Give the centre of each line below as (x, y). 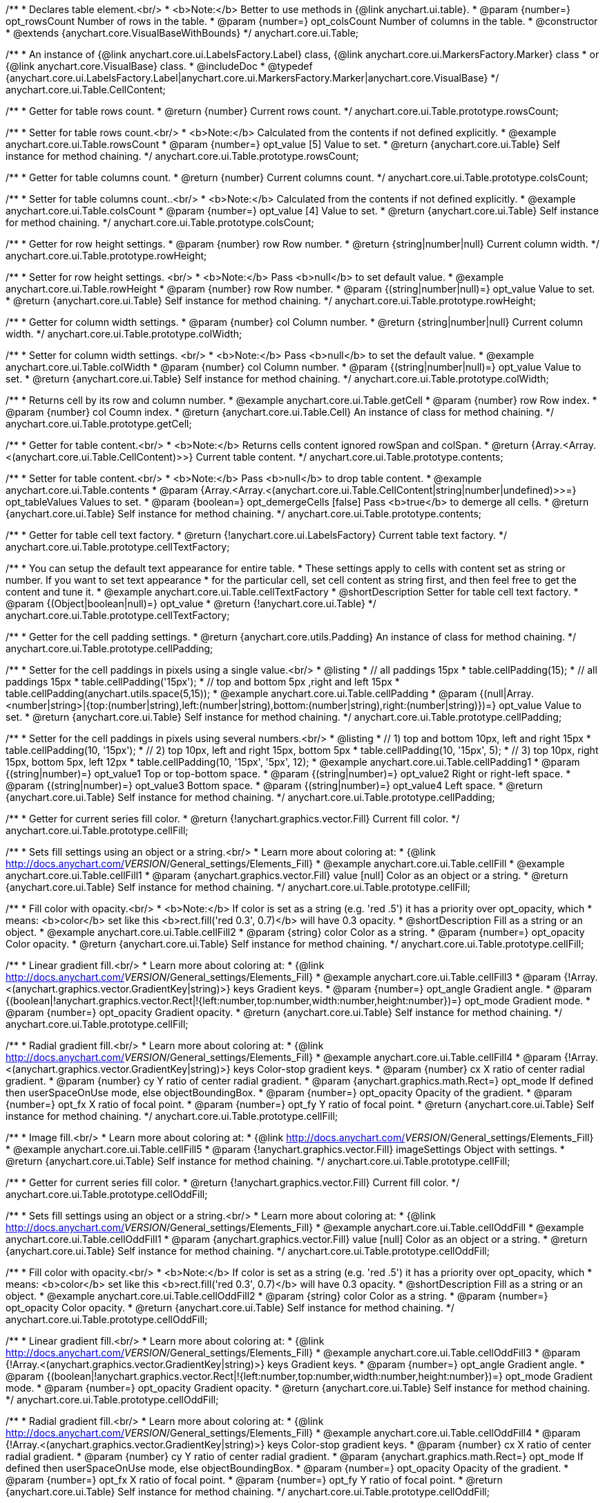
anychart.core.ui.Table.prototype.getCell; (99, 424)
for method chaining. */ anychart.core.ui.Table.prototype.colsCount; (160, 222)
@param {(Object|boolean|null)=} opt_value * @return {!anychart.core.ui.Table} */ (191, 603)
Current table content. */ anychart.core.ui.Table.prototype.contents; (349, 457)
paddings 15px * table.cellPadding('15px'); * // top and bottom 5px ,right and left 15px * (203, 682)
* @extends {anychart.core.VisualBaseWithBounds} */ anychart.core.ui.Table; (182, 33)
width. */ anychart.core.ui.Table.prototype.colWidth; (124, 334)
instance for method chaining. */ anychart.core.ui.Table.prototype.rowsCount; (182, 156)
